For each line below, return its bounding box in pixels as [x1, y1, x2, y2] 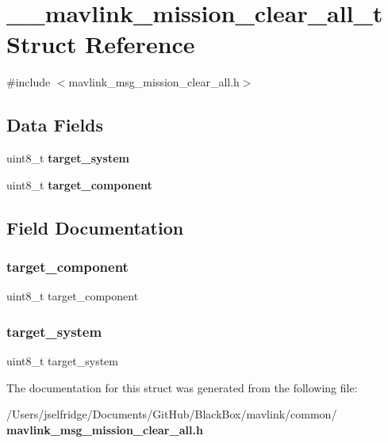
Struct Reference [6, 28, 195, 60]
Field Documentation [6, 215, 184, 239]
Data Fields [6, 113, 104, 137]
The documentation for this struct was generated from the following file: [6, 379, 358, 395]
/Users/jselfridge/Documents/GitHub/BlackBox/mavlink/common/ [6, 406, 337, 422]
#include [6, 74, 51, 90]
